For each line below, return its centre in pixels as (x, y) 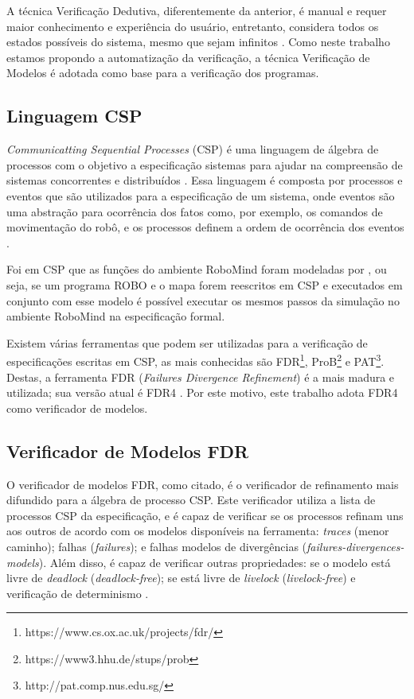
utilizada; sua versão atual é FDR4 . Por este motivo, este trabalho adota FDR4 (202, 392)
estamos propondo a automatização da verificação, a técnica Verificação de (188, 57)
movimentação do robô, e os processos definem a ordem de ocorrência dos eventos (205, 227)
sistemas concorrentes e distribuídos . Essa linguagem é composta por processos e (205, 180)
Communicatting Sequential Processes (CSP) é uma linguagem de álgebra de (193, 149)
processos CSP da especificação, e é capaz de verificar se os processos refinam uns (205, 515)
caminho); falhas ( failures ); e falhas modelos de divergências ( (157, 546)
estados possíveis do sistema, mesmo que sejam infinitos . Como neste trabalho (198, 42)
